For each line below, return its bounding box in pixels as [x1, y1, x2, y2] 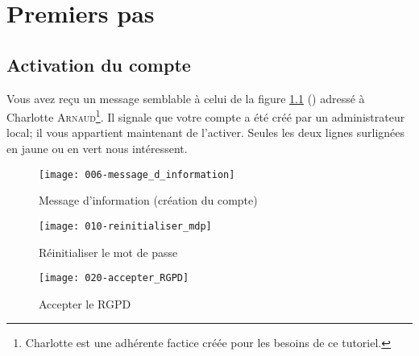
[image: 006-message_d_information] [39, 168, 235, 180]
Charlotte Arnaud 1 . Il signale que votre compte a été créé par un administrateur [6, 106, 405, 125]
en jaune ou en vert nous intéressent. [6, 140, 188, 157]
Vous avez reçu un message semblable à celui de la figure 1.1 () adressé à [6, 89, 365, 106]
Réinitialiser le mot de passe [39, 243, 178, 260]
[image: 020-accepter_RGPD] [39, 272, 189, 284]
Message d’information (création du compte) [39, 192, 258, 209]
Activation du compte [6, 52, 191, 77]
